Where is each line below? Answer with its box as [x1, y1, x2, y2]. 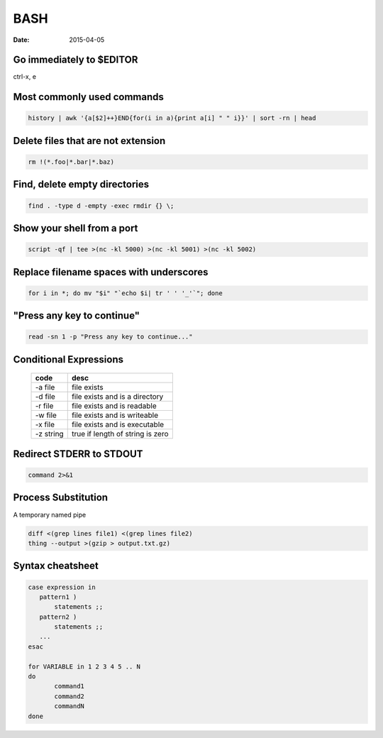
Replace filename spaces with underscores [13, 266, 209, 278]
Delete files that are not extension [13, 135, 166, 147]
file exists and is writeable [71, 410, 159, 420]
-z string [35, 429, 64, 439]
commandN [54, 703, 85, 710]
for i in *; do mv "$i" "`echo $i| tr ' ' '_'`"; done [28, 289, 223, 297]
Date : [13, 35, 30, 44]
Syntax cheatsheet [13, 560, 99, 572]
